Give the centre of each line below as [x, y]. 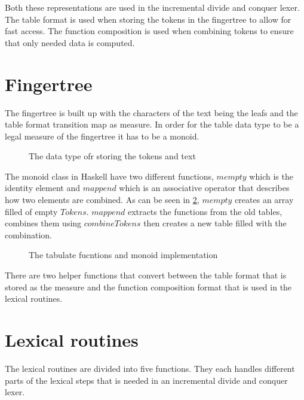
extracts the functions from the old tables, [205, 211]
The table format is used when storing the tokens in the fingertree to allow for [148, 19]
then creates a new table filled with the [215, 223]
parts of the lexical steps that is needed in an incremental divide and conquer [146, 380]
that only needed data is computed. [70, 42]
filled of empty [31, 211]
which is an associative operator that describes [204, 188]
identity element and [42, 188]
